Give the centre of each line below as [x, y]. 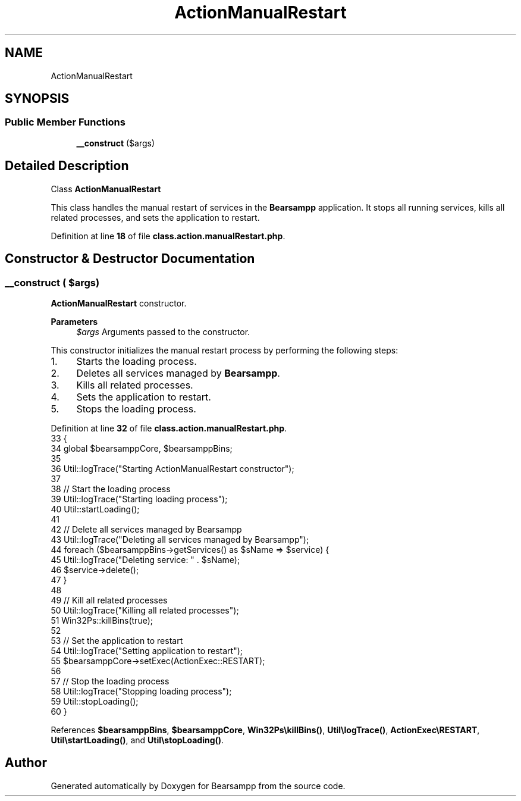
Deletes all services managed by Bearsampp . [178, 373]
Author [26, 763]
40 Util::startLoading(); [95, 509]
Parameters [74, 321]
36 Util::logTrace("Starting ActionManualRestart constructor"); [172, 468]
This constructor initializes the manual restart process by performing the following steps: [225, 350]
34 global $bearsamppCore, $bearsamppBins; [142, 448]
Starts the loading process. [136, 361]
